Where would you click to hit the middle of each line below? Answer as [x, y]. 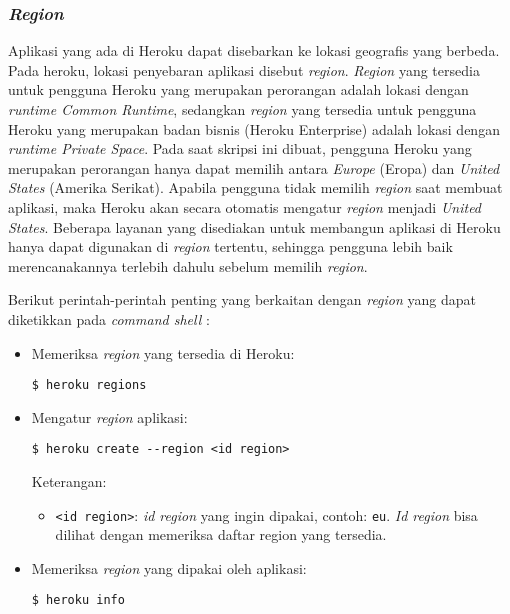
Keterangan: [69, 481]
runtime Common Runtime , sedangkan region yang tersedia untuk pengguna [242, 109]
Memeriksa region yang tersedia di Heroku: [163, 352]
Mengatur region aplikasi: [109, 416]
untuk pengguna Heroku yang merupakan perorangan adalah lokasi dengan [238, 89]
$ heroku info [78, 600]
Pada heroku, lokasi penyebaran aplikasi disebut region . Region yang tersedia [244, 69]
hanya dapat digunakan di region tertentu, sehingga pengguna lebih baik [230, 246]
